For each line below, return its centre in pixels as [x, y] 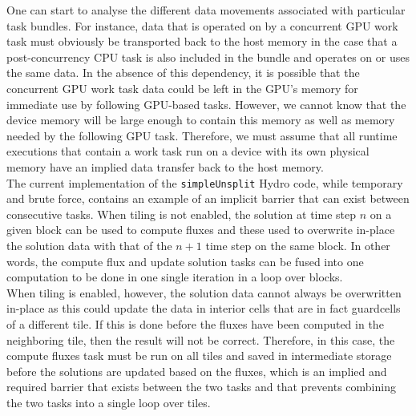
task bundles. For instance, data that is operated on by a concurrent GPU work [202, 25]
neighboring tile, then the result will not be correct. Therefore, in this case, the [201, 339]
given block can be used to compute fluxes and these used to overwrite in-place [201, 230]
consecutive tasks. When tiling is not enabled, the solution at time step [182, 214]
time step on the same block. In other [298, 245]
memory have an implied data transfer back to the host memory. [165, 166]
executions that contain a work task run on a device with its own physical [188, 151]
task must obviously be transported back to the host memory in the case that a [202, 41]
